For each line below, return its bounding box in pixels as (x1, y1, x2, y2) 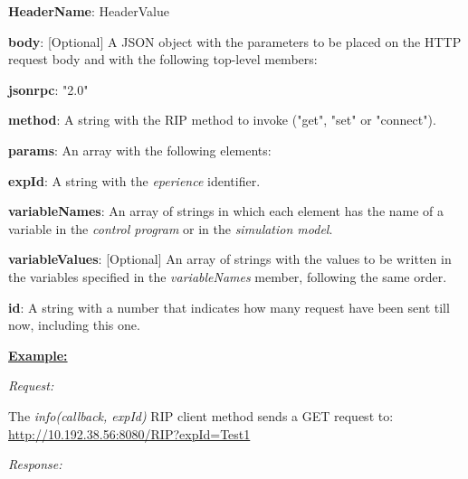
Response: (8, 455, 62, 474)
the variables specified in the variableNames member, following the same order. (8, 267, 447, 286)
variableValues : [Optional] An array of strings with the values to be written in (8, 249, 452, 268)
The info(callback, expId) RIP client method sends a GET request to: (8, 406, 394, 425)
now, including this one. (8, 315, 140, 334)
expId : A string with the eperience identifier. (8, 171, 261, 190)
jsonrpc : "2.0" (8, 80, 89, 99)
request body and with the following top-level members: (8, 50, 318, 69)
